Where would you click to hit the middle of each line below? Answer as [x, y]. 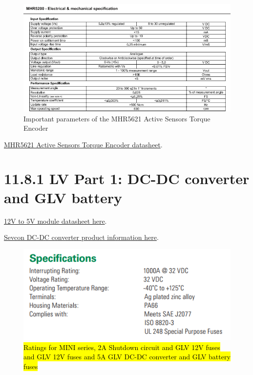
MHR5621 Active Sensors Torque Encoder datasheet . [83, 144]
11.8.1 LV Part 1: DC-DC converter [127, 178]
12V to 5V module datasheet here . [55, 221]
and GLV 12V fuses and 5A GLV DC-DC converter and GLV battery [127, 357]
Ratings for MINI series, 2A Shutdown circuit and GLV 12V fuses [122, 347]
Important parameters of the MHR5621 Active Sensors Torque [117, 118]
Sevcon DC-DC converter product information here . [81, 237]
